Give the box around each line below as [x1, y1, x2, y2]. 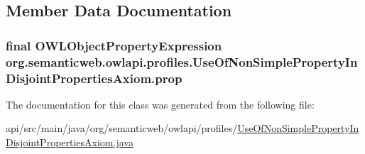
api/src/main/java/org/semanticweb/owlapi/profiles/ [6, 121, 238, 136]
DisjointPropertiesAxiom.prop [6, 69, 182, 87]
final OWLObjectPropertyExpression [6, 36, 222, 54]
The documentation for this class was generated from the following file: [6, 97, 315, 111]
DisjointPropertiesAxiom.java [6, 135, 134, 150]
